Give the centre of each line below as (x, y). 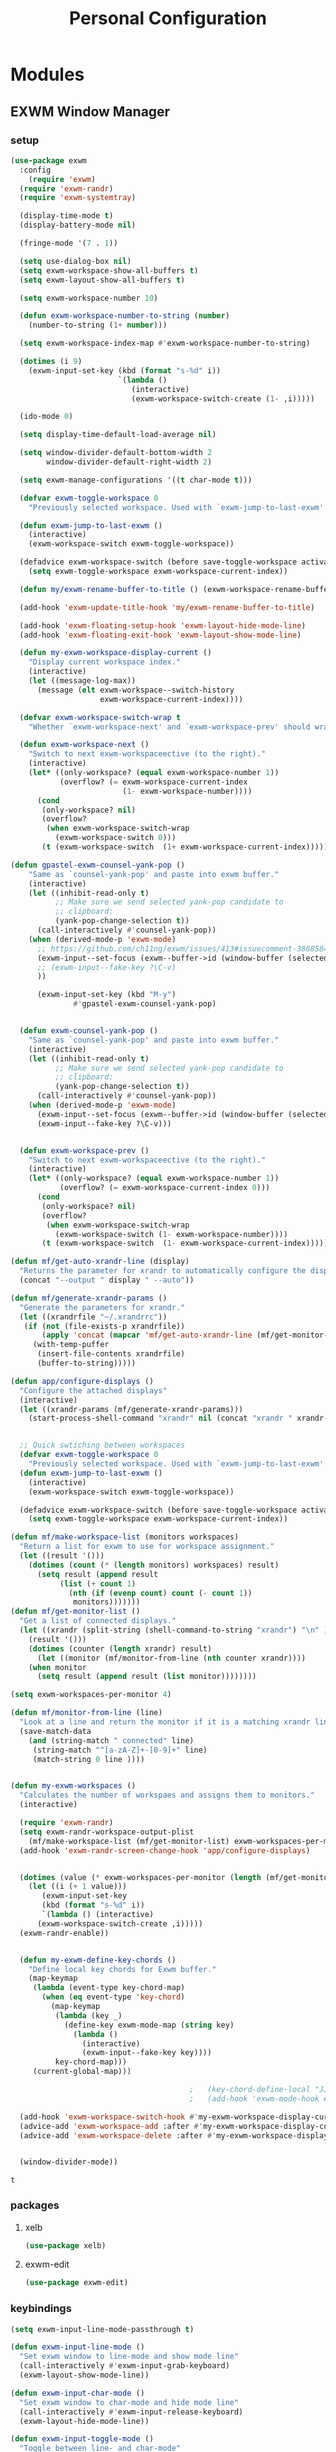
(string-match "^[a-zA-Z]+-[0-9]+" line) (120, 1750)
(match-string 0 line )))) (88, 1759)
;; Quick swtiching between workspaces (102, 1445)
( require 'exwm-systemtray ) (78, 198)
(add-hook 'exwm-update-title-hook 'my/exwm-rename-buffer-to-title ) (167, 607)
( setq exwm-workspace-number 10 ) (89, 298)
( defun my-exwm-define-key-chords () (98, 1960)
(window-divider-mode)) (68, 2162)
